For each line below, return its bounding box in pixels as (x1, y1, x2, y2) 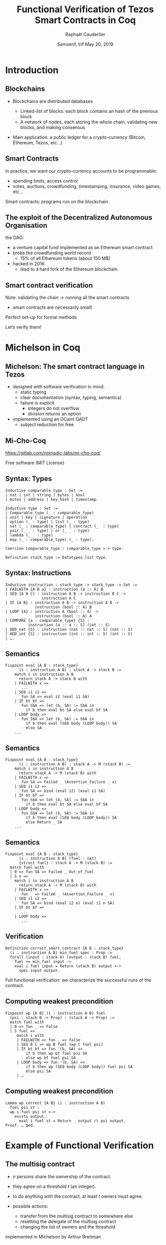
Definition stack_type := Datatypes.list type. (5, 554, 108, 560)
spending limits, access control (12, 177, 78, 184)
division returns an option (27, 411, 81, 417)
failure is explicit (20, 400, 55, 406)
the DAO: (5, 234, 24, 241)
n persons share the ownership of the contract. (12, 1173, 112, 1179)
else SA (25, 725, 42, 731)
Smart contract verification (5, 281, 93, 289)
